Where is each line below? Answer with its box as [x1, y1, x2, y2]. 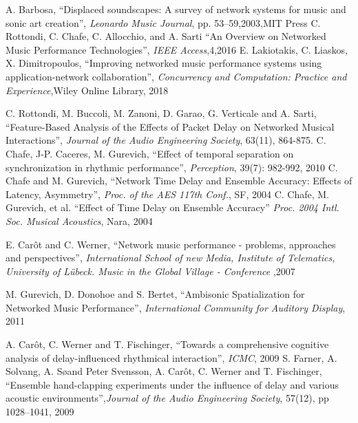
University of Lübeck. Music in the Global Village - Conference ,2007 [6, 263, 295, 278]
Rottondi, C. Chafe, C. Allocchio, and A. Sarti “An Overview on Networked [6, 29, 326, 43]
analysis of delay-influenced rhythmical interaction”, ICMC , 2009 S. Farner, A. [6, 350, 337, 365]
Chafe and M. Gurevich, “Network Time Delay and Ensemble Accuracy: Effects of [6, 173, 352, 188]
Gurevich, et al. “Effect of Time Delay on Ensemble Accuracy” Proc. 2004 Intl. [6, 200, 339, 215]
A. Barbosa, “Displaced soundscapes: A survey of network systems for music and [6, 2, 346, 16]
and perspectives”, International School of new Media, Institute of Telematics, [6, 250, 335, 265]
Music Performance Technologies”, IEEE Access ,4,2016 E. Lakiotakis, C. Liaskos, [6, 42, 348, 56]
